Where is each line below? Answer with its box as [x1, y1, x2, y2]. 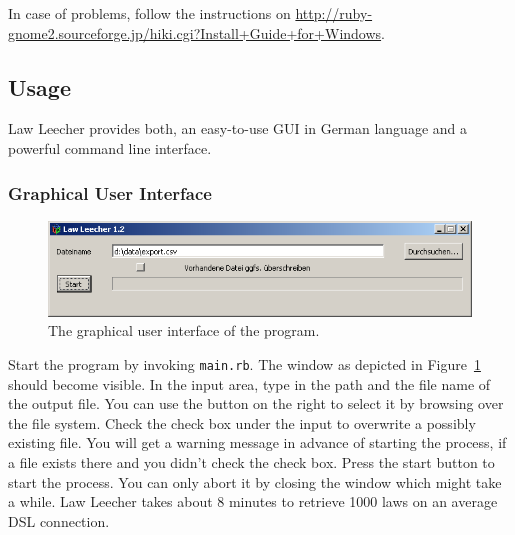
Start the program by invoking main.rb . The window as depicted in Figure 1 [8, 353, 481, 374]
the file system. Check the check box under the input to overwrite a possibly [8, 412, 476, 433]
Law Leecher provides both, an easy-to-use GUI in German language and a [8, 118, 468, 139]
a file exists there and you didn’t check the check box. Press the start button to [8, 451, 495, 472]
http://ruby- [295, 3, 373, 23]
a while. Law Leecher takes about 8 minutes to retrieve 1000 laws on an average [8, 491, 498, 512]
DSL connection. [8, 510, 110, 531]
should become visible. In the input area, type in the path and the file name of [8, 373, 491, 394]
